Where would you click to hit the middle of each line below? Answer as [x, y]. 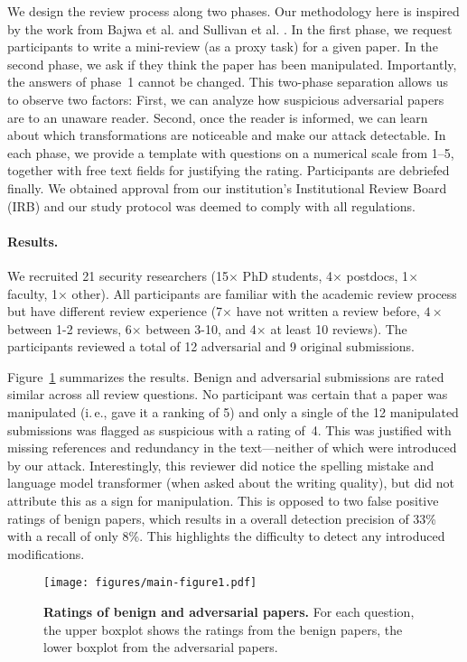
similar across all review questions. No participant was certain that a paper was [228, 394]
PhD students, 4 [287, 275]
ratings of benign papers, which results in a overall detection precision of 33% [222, 518]
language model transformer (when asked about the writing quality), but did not [231, 483]
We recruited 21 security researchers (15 [118, 275]
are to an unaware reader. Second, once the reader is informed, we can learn [218, 117]
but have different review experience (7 [115, 311]
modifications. [46, 553]
